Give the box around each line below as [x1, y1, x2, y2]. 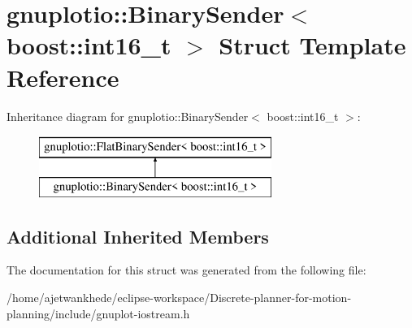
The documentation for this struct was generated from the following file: [7, 261, 366, 278]
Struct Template [219, 28, 406, 62]
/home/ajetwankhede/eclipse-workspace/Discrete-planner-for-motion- [7, 289, 352, 306]
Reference [7, 60, 119, 93]
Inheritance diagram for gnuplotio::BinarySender [7, 107, 249, 124]
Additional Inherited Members [7, 223, 269, 248]
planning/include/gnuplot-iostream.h [7, 304, 190, 322]
